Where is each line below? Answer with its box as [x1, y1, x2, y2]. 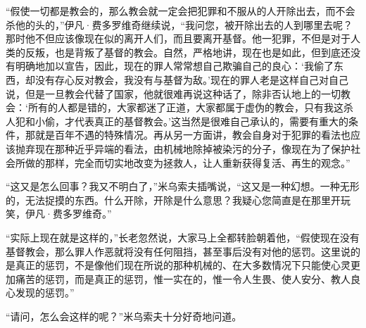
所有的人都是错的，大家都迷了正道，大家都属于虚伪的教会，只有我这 [27, 100, 343, 115]
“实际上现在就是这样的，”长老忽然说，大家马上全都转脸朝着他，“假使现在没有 [6, 229, 360, 244]
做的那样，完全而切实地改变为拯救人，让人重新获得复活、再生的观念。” [25, 155, 351, 170]
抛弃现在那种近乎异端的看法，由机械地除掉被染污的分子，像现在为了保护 [15, 141, 351, 156]
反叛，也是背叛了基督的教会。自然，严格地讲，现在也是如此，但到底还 [25, 44, 351, 59]
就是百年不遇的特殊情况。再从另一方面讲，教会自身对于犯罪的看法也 [34, 127, 351, 142]
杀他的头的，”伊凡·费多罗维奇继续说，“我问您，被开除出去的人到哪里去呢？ [6, 17, 353, 32]
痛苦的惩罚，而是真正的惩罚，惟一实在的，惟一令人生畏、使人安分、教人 [15, 271, 351, 286]
